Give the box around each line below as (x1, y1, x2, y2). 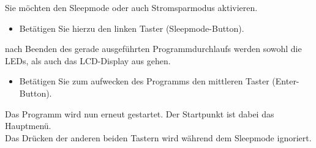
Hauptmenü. (5, 119, 51, 132)
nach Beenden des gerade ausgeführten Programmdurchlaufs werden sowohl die (5, 42, 302, 55)
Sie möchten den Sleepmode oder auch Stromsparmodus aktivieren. (5, 1, 258, 13)
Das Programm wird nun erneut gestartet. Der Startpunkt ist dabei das (5, 107, 274, 120)
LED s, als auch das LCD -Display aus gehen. (5, 54, 171, 67)
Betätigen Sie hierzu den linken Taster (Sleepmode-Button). (19, 21, 244, 34)
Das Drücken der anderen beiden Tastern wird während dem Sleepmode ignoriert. (5, 131, 312, 144)
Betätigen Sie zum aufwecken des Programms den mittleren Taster (19, 75, 269, 87)
